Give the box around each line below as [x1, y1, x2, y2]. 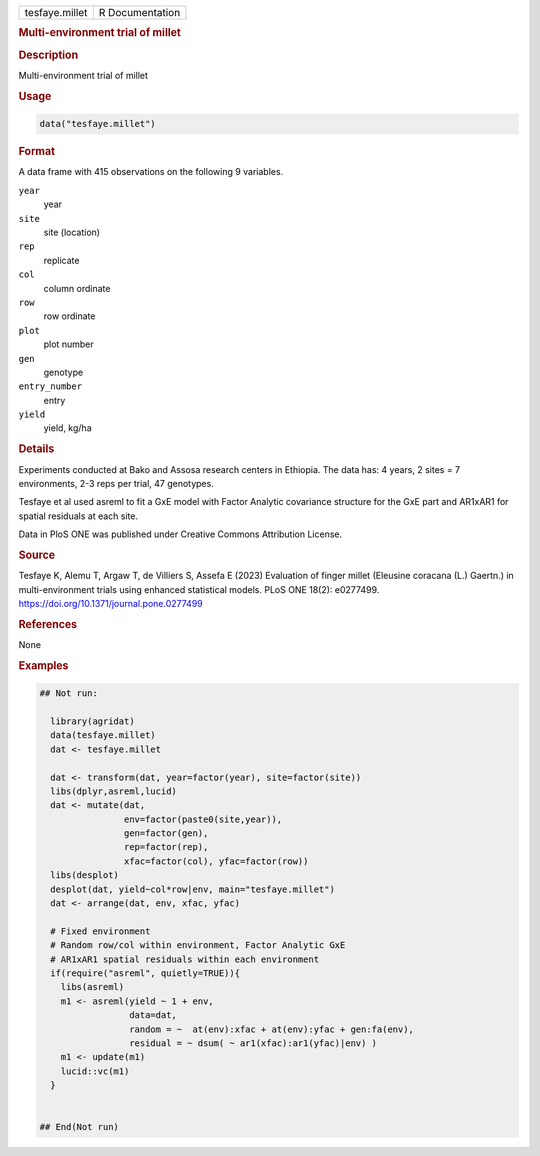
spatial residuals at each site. [18, 510, 139, 522]
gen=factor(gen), [123, 828, 209, 839]
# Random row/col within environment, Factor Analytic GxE [50, 940, 346, 951]
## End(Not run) [39, 1121, 120, 1133]
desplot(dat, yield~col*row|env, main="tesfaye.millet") [50, 883, 335, 895]
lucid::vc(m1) [60, 1065, 130, 1077]
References [18, 617, 78, 631]
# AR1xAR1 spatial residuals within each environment [50, 953, 320, 965]
